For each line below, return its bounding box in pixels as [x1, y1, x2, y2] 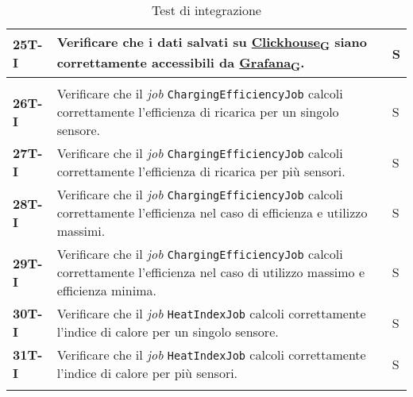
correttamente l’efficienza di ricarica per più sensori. [56, 162, 345, 181]
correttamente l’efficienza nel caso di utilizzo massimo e [56, 263, 365, 282]
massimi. [56, 222, 106, 241]
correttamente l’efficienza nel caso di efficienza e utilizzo [56, 203, 368, 222]
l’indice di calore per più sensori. [56, 364, 238, 383]
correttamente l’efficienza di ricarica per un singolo [56, 102, 339, 121]
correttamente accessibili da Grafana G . [56, 53, 305, 75]
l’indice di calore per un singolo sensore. [56, 322, 279, 341]
